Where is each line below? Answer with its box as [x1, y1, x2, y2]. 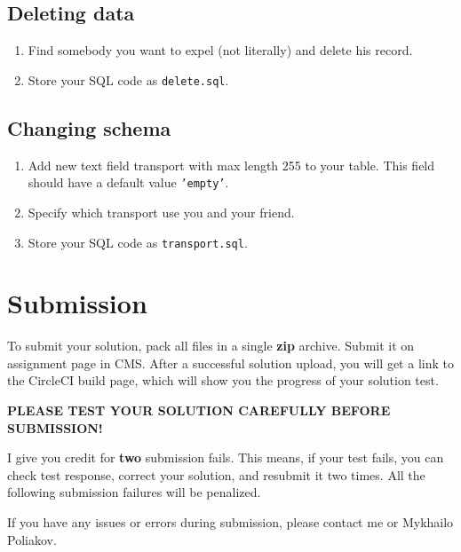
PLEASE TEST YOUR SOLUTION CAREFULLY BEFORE [7, 401, 391, 420]
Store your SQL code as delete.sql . [28, 70, 229, 89]
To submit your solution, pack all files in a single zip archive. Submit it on [7, 336, 415, 355]
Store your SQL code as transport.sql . [28, 233, 248, 251]
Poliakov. [7, 530, 57, 548]
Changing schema [7, 114, 171, 141]
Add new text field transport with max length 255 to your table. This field [28, 155, 435, 174]
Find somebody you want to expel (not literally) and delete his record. [28, 41, 413, 59]
